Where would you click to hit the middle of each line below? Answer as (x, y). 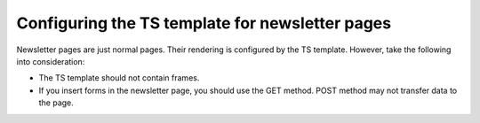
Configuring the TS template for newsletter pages (204, 23)
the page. (56, 103)
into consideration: (51, 61)
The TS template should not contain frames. (119, 78)
